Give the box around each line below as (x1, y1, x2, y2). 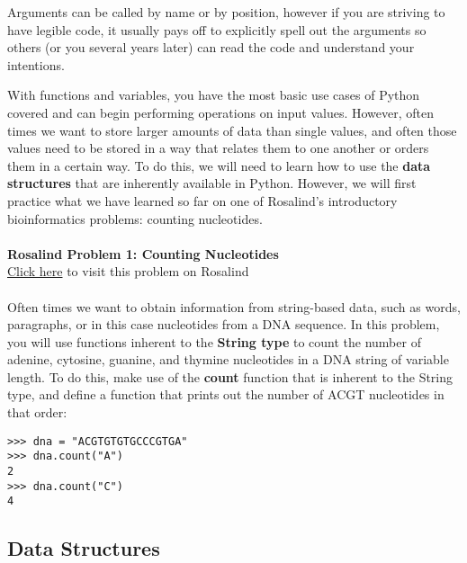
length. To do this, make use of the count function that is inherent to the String (7, 367, 454, 386)
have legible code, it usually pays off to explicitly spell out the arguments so (7, 20, 427, 39)
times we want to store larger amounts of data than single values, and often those (7, 121, 457, 139)
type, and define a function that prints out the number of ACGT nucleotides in (7, 385, 445, 404)
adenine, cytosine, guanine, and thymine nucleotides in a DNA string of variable (7, 350, 449, 369)
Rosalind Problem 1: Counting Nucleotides (7, 244, 279, 263)
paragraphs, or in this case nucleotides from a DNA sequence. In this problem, (7, 315, 440, 334)
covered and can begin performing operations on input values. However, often (7, 103, 435, 121)
